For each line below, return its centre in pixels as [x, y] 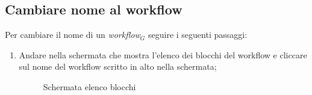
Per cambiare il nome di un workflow [73, 35]
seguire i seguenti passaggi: [198, 35]
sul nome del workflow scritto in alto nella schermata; [118, 66]
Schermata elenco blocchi [89, 86]
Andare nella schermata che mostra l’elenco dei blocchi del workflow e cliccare [163, 54]
